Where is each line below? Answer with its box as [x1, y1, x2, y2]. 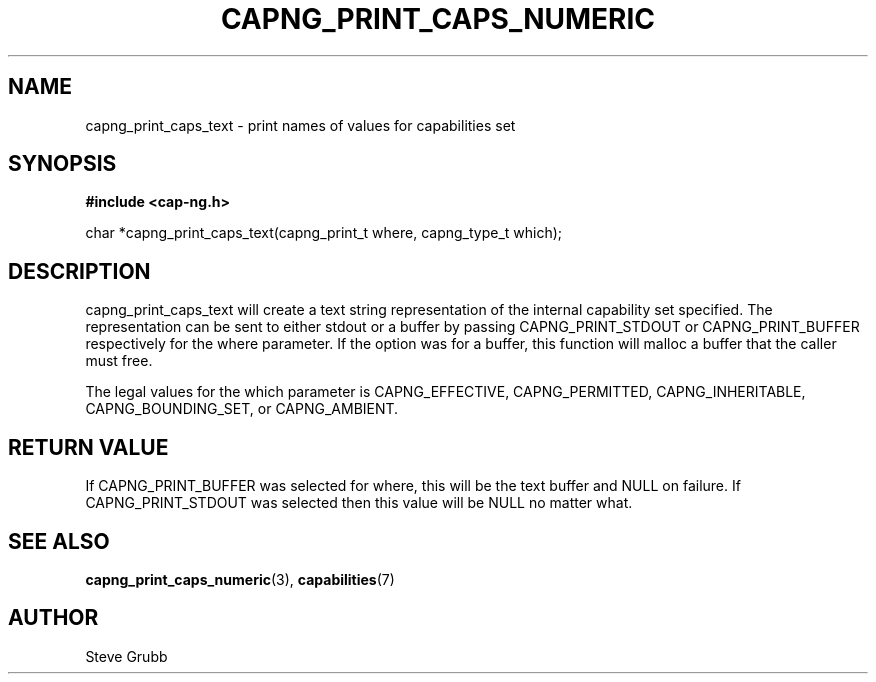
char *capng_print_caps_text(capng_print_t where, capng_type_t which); [85, 224, 563, 242]
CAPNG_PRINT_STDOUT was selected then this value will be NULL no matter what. [85, 494, 633, 512]
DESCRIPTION [8, 258, 151, 284]
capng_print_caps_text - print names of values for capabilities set [85, 116, 516, 134]
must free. [85, 352, 153, 370]
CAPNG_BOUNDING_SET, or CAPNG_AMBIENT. [85, 400, 399, 418]
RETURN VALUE [8, 434, 169, 460]
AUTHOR [8, 605, 99, 631]
